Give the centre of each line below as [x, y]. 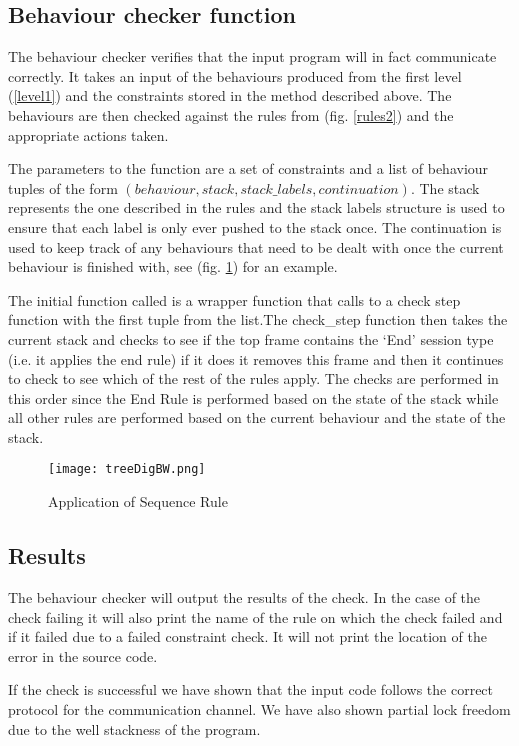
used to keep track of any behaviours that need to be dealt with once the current [256, 246]
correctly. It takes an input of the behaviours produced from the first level [235, 75]
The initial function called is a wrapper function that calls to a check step [234, 299]
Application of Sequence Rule [138, 501]
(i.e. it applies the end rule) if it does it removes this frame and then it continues [256, 358]
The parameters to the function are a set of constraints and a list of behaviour [248, 168]
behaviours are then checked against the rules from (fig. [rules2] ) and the [231, 114]
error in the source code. [83, 655]
